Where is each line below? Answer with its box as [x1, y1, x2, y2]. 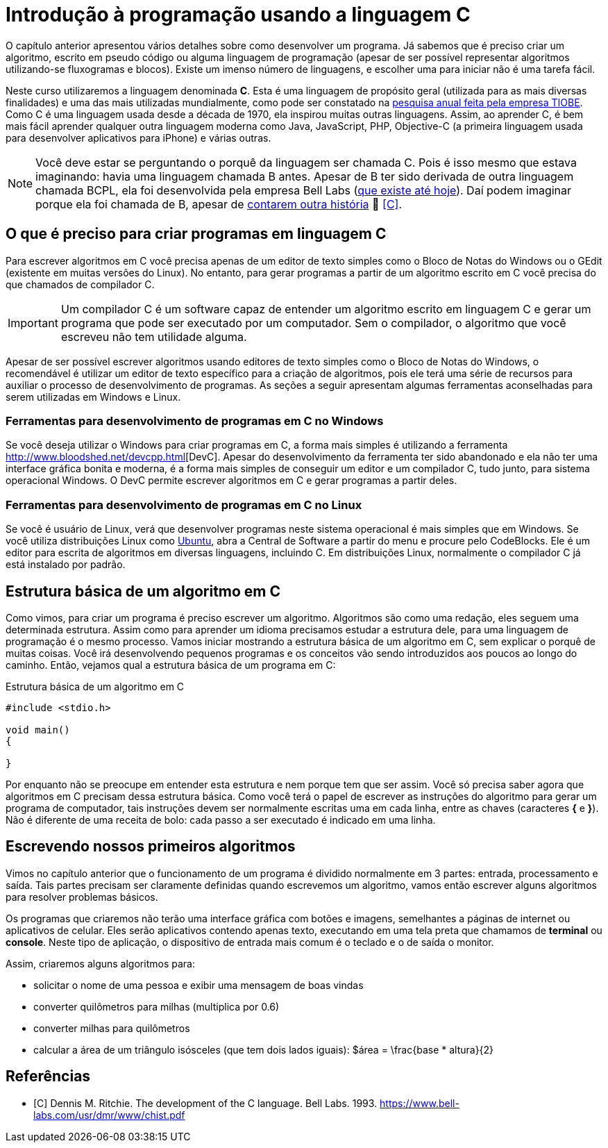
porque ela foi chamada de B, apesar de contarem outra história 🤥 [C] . [35, 197, 403, 211]
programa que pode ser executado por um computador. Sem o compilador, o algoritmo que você [60, 315, 566, 330]
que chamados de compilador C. [6, 278, 155, 290]
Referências [6, 1067, 91, 1085]
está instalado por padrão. [6, 558, 126, 571]
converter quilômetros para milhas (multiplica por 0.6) [33, 1000, 280, 1013]
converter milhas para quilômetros [33, 1022, 190, 1034]
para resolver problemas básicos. [6, 890, 158, 903]
